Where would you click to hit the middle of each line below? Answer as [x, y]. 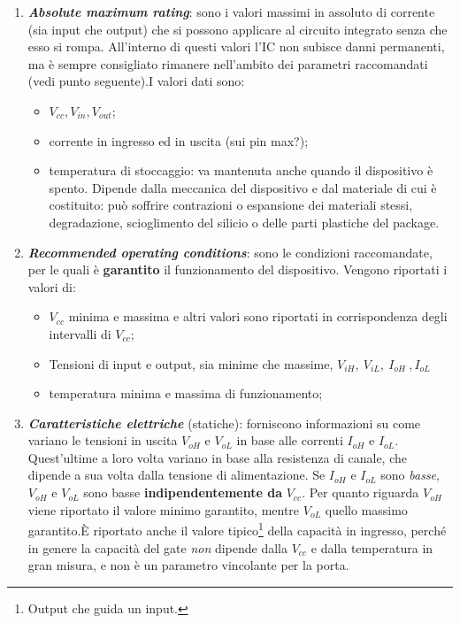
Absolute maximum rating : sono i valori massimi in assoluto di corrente [231, 12]
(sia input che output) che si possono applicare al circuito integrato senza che [238, 29]
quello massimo [366, 509]
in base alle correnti [290, 440]
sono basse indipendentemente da [183, 492]
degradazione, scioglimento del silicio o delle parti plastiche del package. [244, 222]
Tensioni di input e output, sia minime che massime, [191, 363]
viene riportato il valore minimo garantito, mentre [164, 509]
